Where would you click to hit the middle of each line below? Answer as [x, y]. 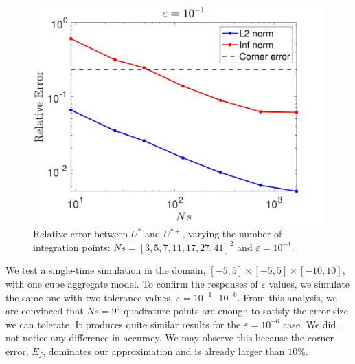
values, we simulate [309, 283]
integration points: [72, 247]
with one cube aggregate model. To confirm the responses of [132, 283]
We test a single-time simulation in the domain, [106, 270]
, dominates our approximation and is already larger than [164, 351]
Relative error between [81, 234]
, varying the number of [232, 234]
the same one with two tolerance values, [89, 297]
